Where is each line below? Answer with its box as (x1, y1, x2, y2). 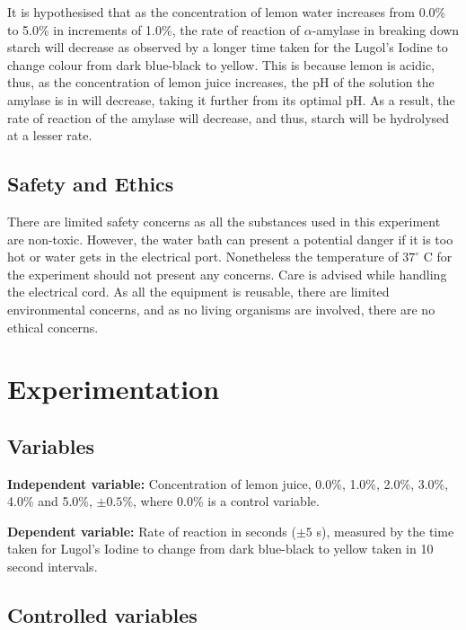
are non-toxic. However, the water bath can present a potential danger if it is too (7, 229, 453, 248)
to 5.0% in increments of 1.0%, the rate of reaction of (7, 20, 301, 39)
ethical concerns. (7, 317, 99, 336)
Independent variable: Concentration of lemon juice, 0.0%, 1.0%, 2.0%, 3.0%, (7, 474, 449, 492)
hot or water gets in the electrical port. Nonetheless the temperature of (7, 247, 399, 266)
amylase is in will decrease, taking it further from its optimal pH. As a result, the (7, 90, 455, 109)
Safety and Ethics (7, 170, 174, 198)
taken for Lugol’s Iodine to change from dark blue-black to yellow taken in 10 (7, 539, 434, 558)
